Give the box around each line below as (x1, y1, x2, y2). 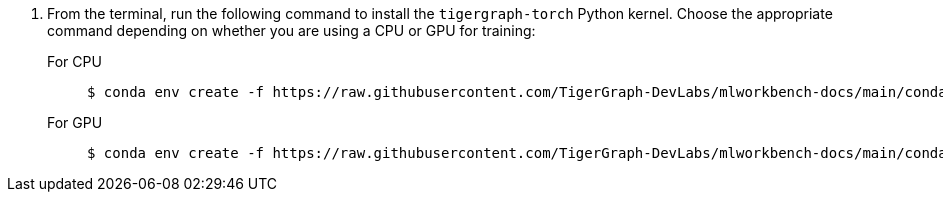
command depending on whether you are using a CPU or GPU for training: (47, 22, 536, 39)
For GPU (47, 114, 103, 131)
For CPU (47, 53, 102, 70)
